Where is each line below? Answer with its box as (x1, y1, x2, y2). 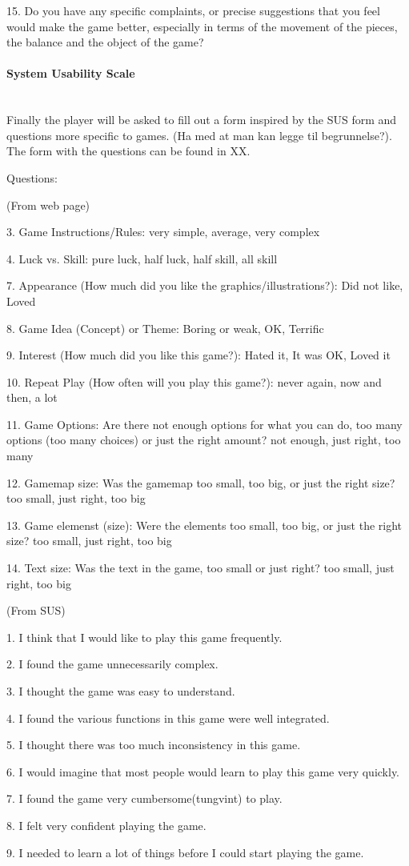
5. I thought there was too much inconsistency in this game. (6, 736, 301, 753)
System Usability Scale (6, 65, 135, 82)
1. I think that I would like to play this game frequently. (6, 628, 283, 645)
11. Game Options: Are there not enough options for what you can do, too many (6, 415, 403, 432)
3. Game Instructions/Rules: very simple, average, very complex (6, 223, 320, 240)
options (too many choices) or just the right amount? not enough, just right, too (6, 431, 401, 448)
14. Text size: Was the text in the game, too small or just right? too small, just (6, 559, 395, 576)
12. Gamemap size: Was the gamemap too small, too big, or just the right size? (6, 474, 395, 491)
